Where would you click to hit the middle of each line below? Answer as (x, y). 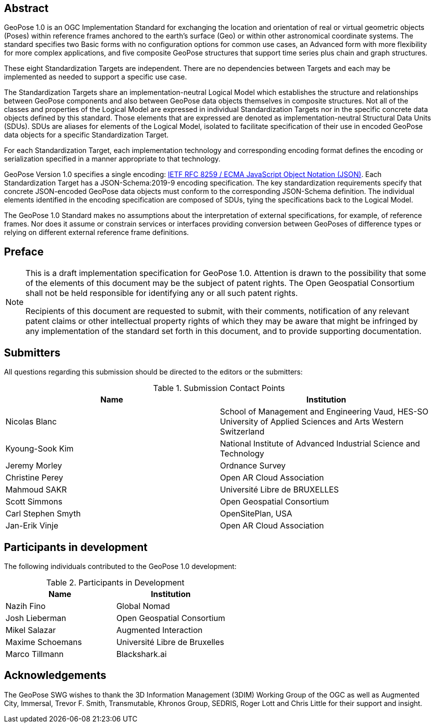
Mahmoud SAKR (36, 490)
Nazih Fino (26, 606)
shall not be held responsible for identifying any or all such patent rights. (162, 293)
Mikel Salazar (31, 630)
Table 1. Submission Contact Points (219, 388)
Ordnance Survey (253, 466)
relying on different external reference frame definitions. (96, 232)
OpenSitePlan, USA (256, 514)
